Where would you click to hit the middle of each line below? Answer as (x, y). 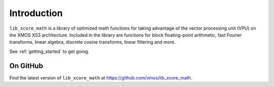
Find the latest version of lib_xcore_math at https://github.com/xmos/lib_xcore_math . (101, 77)
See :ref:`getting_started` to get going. (49, 51)
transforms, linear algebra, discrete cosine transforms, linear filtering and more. (93, 42)
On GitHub (26, 66)
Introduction (36, 13)
